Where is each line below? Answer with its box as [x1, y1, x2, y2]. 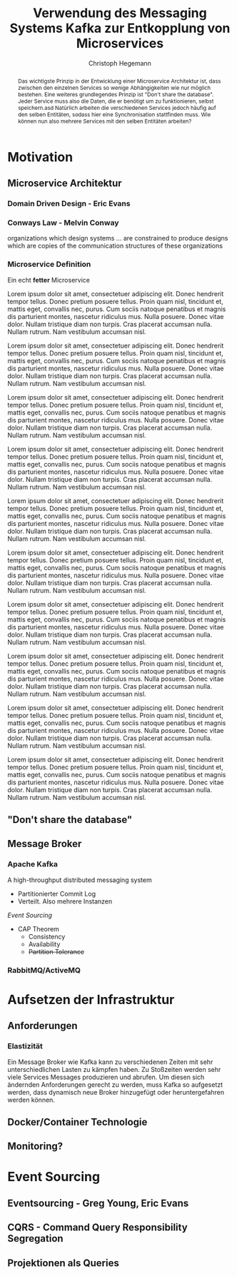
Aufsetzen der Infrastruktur [7, 991, 175, 1008]
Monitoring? [7, 1140, 64, 1153]
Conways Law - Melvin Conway [7, 218, 119, 228]
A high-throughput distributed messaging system [7, 876, 152, 884]
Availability [28, 940, 61, 948]
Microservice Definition [7, 259, 91, 269]
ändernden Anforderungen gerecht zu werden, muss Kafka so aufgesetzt [7, 1080, 223, 1089]
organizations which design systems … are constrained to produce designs [7, 234, 228, 243]
